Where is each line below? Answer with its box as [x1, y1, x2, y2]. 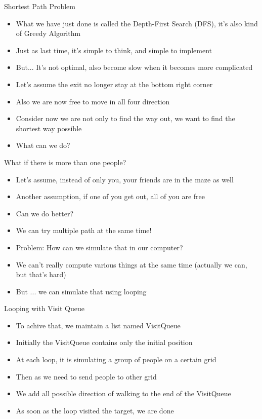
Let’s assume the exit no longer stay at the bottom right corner [16, 79, 213, 89]
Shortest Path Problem [4, 1, 75, 11]
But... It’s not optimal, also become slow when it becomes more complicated [16, 62, 253, 72]
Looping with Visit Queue [4, 303, 84, 314]
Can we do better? [16, 208, 73, 218]
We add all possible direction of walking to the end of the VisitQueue [16, 388, 231, 399]
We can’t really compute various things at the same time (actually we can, [16, 259, 247, 270]
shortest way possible [16, 123, 82, 133]
